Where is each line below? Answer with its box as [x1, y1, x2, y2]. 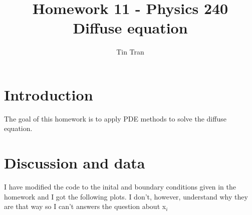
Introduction [4, 84, 93, 104]
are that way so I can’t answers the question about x [4, 201, 166, 211]
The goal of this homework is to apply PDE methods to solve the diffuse [4, 113, 226, 123]
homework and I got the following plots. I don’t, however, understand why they [4, 191, 248, 201]
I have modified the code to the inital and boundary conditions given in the [4, 181, 236, 192]
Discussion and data [4, 152, 145, 173]
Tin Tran [116, 46, 144, 57]
